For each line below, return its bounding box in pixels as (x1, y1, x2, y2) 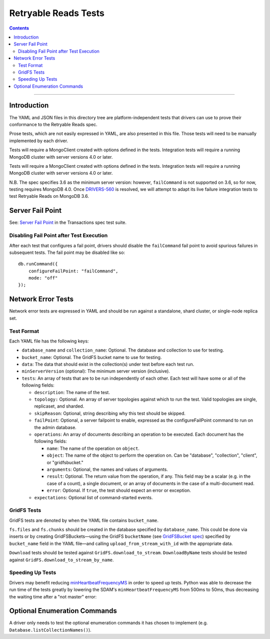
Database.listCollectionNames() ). (9, 626, 92, 633)
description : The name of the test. (34, 389, 110, 395)
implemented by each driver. (9, 138, 68, 144)
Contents (9, 25, 29, 31)
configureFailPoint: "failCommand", (28, 268, 118, 274)
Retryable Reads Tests (9, 8, 105, 19)
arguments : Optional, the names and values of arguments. (46, 466, 168, 472)
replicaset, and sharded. (34, 403, 84, 409)
